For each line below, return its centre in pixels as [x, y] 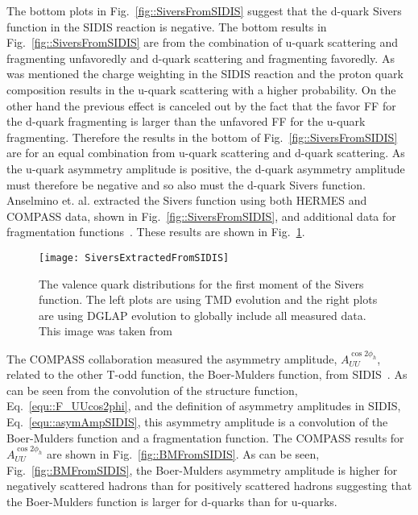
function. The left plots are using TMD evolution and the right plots [208, 299]
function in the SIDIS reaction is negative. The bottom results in [167, 26]
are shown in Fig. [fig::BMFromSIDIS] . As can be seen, [183, 454]
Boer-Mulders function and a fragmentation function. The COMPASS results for [205, 437]
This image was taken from [106, 331]
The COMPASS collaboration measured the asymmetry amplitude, [172, 358]
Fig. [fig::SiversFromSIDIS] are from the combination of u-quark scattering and [202, 42]
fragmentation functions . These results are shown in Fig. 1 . [156, 232]
